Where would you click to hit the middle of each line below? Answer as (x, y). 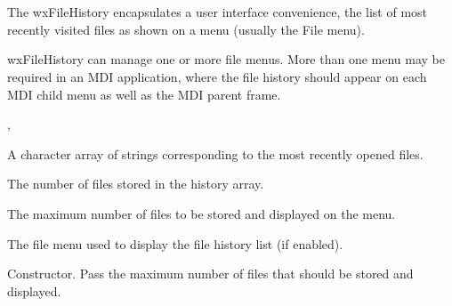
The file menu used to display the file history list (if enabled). (175, 243)
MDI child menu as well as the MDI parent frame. (144, 94)
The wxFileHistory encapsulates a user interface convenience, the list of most (218, 12)
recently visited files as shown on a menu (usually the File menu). (186, 29)
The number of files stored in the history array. (136, 184)
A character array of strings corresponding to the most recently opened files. (215, 153)
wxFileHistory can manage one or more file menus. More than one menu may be (226, 59)
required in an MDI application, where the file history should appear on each (217, 76)
